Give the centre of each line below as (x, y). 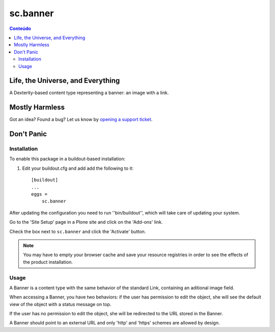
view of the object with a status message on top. (60, 304)
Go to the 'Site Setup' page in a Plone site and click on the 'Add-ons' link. (86, 222)
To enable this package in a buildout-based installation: (67, 159)
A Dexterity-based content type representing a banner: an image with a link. (89, 93)
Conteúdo (20, 28)
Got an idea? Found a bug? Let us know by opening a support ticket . (81, 119)
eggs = (39, 194)
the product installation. (48, 262)
